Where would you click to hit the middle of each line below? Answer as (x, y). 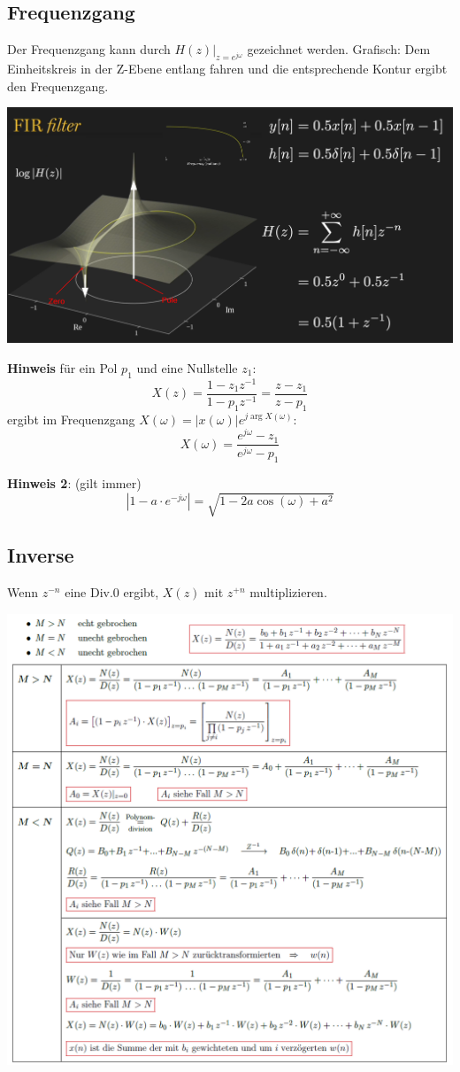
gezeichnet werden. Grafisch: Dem (339, 49)
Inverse (41, 555)
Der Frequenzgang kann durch (89, 49)
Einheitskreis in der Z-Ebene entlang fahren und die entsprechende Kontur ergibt (227, 68)
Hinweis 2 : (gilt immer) (74, 482)
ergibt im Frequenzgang (71, 419)
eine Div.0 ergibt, (112, 592)
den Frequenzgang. (58, 85)
